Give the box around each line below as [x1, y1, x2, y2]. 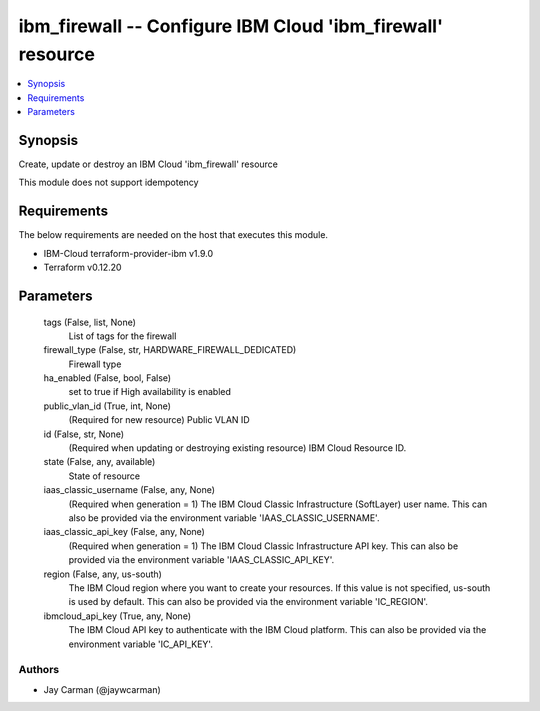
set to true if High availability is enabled [68, 386, 232, 398]
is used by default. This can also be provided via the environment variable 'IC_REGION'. [68, 596, 429, 608]
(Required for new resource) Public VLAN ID [68, 414, 250, 426]
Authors [18, 663, 60, 677]
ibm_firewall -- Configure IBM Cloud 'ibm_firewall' [18, 15, 444, 37]
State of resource [68, 470, 141, 482]
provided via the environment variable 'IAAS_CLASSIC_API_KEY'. [68, 554, 335, 566]
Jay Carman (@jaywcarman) [43, 683, 162, 695]
